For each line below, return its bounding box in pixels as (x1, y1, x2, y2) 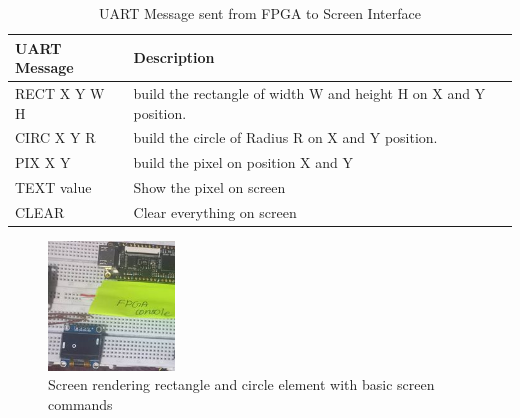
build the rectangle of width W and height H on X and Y (133, 83, 486, 104)
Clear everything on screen (133, 202, 297, 222)
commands (48, 393, 113, 414)
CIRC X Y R (15, 127, 96, 148)
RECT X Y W (15, 83, 105, 104)
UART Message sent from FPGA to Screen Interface (99, 3, 421, 23)
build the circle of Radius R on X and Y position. (133, 127, 438, 148)
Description (133, 47, 215, 68)
